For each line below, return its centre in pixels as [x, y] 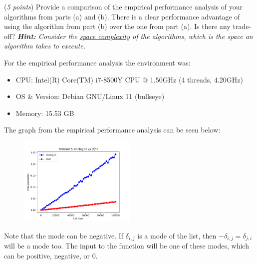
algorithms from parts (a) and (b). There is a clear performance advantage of [122, 16]
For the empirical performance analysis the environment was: [97, 62]
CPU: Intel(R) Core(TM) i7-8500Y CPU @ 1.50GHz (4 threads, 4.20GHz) [129, 79]
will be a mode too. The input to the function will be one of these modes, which [127, 245]
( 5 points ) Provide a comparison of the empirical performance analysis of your [123, 6]
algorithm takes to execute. [45, 46]
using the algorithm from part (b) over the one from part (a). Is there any [117, 26]
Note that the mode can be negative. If [64, 235]
